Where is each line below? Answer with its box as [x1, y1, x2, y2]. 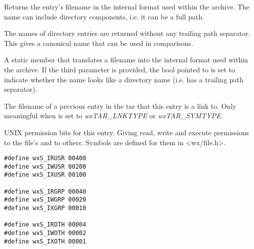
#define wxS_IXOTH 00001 [4, 238, 86, 245]
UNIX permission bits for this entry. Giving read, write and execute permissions [4, 127, 249, 137]
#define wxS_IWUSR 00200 [4, 163, 86, 170]
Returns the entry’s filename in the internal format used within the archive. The [4, 1, 250, 11]
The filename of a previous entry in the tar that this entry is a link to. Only [4, 100, 237, 111]
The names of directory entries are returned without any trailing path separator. [4, 28, 251, 38]
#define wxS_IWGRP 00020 [4, 196, 86, 204]
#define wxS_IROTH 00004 [4, 221, 86, 229]
